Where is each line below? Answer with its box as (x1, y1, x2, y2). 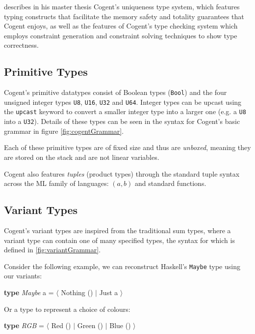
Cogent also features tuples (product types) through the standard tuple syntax (4, 168, 240, 179)
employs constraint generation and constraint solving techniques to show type (4, 30, 237, 40)
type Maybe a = (4, 287, 54, 297)
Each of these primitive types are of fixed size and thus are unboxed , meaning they (4, 142, 251, 152)
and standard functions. (135, 178, 206, 188)
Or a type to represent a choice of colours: (4, 304, 130, 314)
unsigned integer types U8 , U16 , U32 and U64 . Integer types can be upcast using (4, 96, 242, 107)
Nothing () (61, 287, 93, 297)
